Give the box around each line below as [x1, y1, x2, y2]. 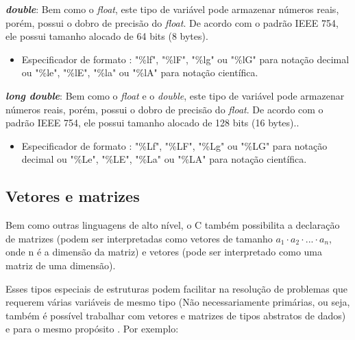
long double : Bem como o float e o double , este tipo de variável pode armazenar [5, 88, 345, 102]
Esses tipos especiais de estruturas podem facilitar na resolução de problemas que [5, 281, 347, 295]
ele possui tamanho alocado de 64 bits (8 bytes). [5, 29, 208, 43]
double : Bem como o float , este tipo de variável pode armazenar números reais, [5, 2, 339, 16]
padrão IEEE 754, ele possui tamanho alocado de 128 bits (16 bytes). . [5, 115, 299, 130]
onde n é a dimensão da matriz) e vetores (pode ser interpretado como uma [5, 245, 322, 259]
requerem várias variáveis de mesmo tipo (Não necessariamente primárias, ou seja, [5, 295, 350, 309]
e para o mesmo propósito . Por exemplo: [5, 321, 179, 336]
